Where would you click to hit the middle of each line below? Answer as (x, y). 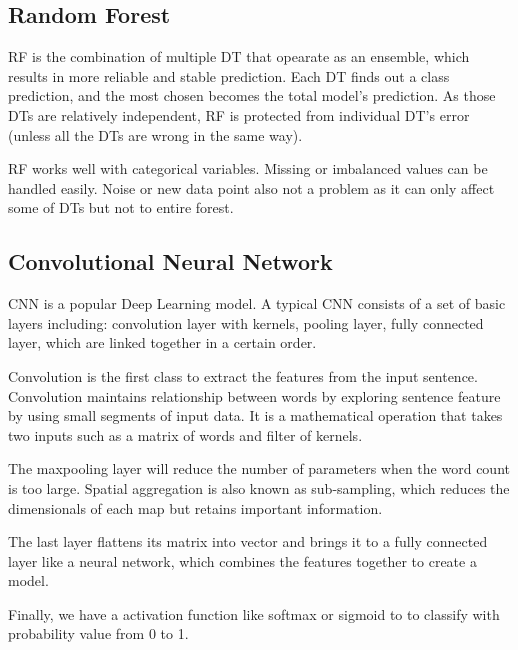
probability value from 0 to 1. (98, 633)
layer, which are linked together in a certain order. (162, 342)
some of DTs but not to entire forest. (121, 207)
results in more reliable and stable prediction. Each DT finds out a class (229, 75)
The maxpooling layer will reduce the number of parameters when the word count (259, 468)
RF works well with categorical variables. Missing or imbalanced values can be (248, 168)
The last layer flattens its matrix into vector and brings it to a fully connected (248, 541)
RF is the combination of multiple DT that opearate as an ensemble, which (239, 56)
